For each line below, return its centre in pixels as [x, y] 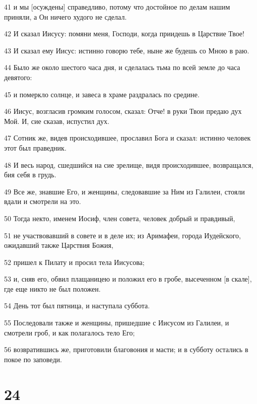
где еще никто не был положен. [52, 288]
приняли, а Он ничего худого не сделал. [66, 16]
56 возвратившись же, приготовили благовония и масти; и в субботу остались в [126, 349]
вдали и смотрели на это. [43, 201]
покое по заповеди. [33, 359]
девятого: [18, 77]
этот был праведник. [35, 147]
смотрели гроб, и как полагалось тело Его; [70, 332]
